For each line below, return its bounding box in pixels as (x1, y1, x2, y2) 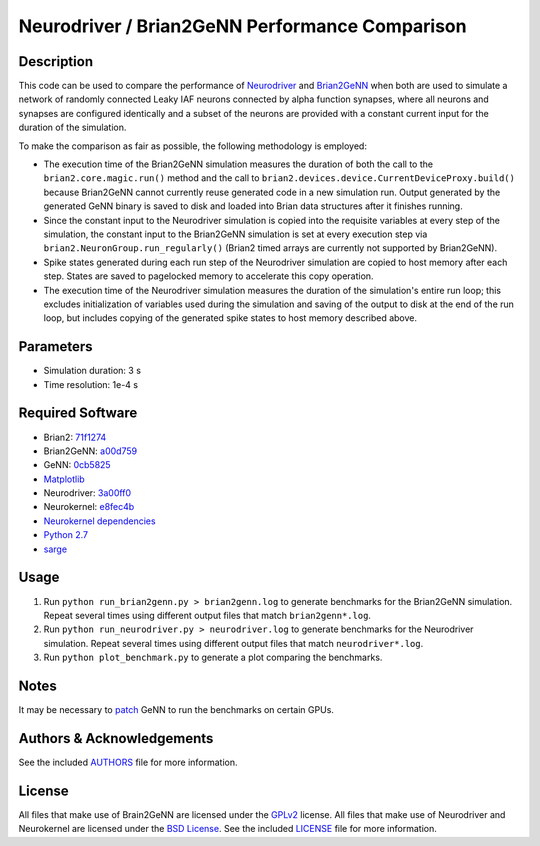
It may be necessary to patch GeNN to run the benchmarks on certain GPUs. (18, 704, 335, 716)
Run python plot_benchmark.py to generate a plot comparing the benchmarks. (43, 651, 383, 664)
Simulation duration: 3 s (43, 365, 142, 377)
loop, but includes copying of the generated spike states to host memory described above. (43, 312, 418, 324)
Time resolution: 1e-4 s (43, 378, 139, 390)
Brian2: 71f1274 (43, 431, 107, 443)
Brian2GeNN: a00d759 (43, 445, 138, 457)
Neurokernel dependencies (43, 515, 156, 527)
